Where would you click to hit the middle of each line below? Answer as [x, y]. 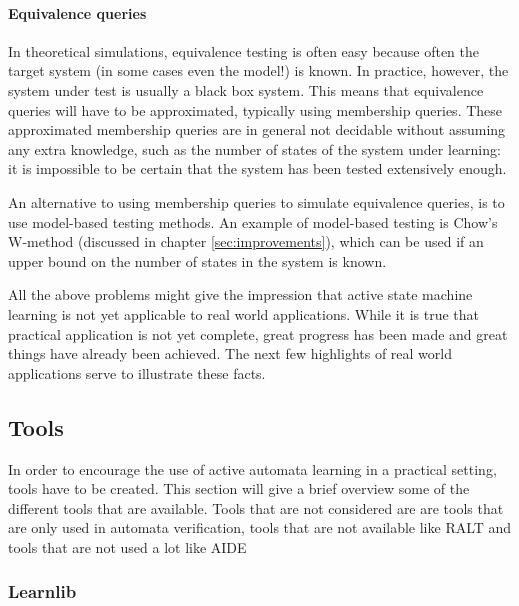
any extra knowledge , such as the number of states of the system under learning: [254, 148]
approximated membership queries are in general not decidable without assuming [257, 129]
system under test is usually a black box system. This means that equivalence [246, 89]
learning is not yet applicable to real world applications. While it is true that [243, 313]
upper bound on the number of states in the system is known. [197, 260]
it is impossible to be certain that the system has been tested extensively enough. [257, 168]
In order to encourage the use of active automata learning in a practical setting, [252, 468]
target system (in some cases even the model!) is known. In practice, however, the [258, 70]
